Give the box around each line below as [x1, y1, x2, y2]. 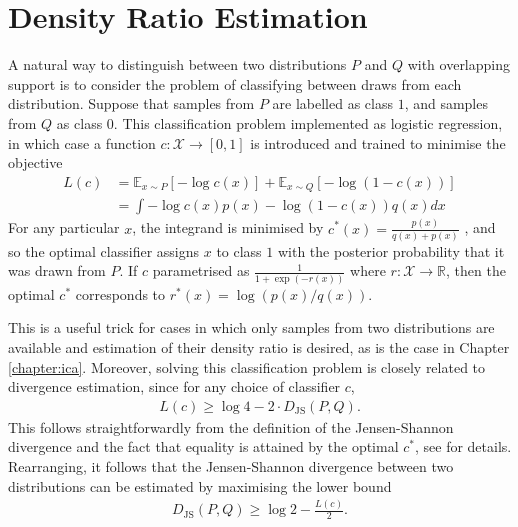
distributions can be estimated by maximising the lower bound [8, 475, 392, 496]
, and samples [404, 93, 488, 114]
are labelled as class [272, 93, 393, 114]
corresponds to [75, 283, 166, 304]
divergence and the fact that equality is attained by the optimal [8, 436, 399, 457]
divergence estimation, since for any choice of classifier [8, 376, 341, 397]
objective [8, 152, 63, 173]
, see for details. [414, 436, 512, 457]
